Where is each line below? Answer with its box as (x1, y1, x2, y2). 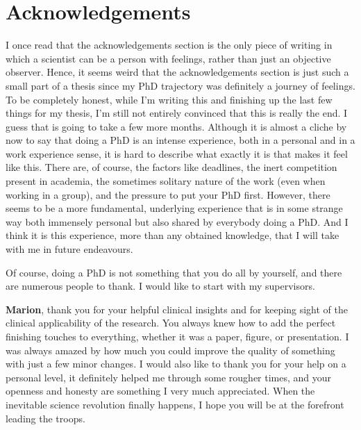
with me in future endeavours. (6, 242, 133, 256)
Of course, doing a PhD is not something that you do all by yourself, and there (6, 265, 342, 279)
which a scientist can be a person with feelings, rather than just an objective (6, 51, 331, 65)
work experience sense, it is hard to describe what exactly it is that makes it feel (6, 146, 348, 160)
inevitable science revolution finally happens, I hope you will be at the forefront (6, 397, 344, 411)
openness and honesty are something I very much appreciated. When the (6, 383, 315, 398)
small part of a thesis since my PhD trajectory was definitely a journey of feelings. (6, 78, 355, 92)
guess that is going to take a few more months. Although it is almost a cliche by (6, 119, 347, 133)
